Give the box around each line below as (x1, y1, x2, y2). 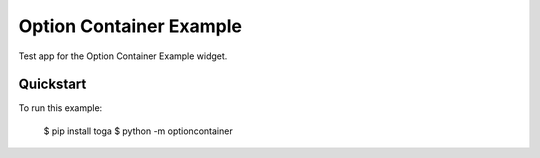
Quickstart (18, 76, 87, 93)
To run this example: (18, 102, 103, 114)
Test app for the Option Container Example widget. (18, 50, 228, 62)
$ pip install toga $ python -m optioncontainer (43, 125, 234, 137)
